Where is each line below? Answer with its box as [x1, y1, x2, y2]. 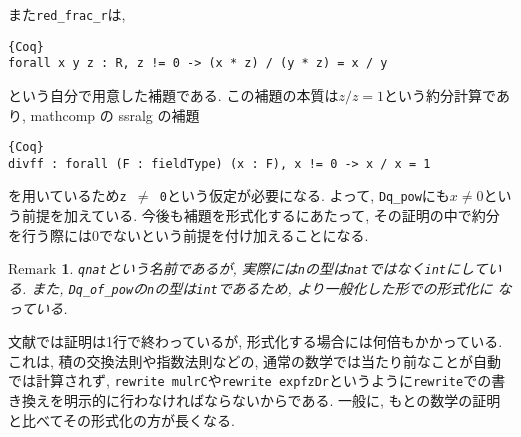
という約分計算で [384, 84, 496, 105]
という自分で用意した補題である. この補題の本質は [8, 84, 339, 105]
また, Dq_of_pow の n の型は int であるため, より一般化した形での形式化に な [31, 277, 512, 298]
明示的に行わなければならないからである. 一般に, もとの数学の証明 [63, 390, 501, 411]
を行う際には [8, 224, 92, 245]
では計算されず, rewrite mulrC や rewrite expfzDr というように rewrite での [8, 370, 492, 391]
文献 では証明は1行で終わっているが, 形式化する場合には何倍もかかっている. [8, 331, 503, 352]
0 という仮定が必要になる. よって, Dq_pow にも [159, 185, 450, 206]
